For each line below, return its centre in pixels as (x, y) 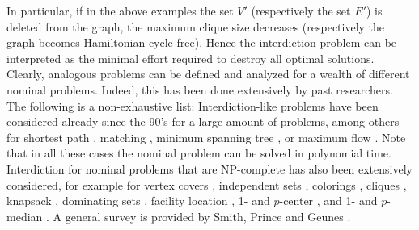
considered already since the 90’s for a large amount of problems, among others (203, 121)
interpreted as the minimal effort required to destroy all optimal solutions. (190, 58)
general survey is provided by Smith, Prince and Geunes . (208, 216)
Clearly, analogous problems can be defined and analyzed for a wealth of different (208, 74)
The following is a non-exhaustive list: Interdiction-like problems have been (193, 105)
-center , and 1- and (328, 201)
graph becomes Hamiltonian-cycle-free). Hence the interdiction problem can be (202, 42)
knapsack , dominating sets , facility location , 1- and (138, 201)
